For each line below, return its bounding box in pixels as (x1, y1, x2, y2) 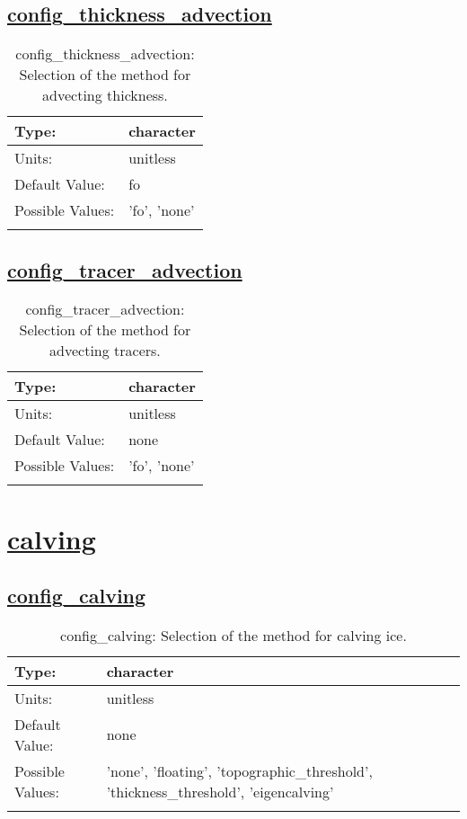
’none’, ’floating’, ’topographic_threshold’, (106, 760, 373, 781)
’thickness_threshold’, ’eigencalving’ (106, 780, 334, 802)
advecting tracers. (49, 340, 161, 361)
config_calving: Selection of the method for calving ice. (60, 624, 407, 645)
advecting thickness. (42, 85, 168, 106)
